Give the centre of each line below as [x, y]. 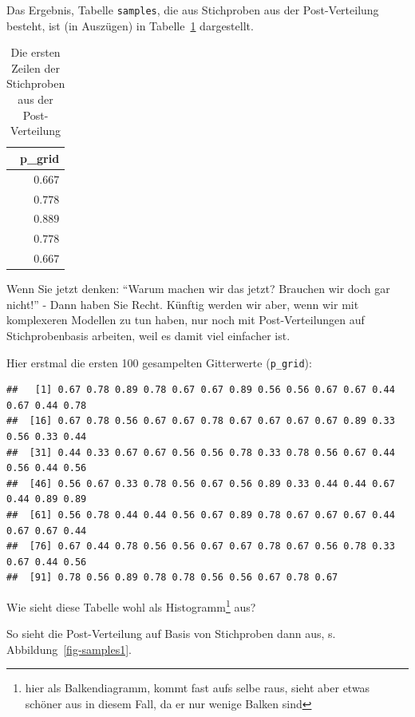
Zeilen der [36, 67]
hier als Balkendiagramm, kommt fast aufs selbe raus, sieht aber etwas [198, 688]
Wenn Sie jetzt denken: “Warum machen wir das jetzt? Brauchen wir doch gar [198, 289]
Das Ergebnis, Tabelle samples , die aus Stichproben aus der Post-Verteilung [193, 10]
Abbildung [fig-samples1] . [69, 649]
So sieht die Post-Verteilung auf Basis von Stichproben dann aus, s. [171, 634]
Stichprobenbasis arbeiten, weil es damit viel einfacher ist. [148, 335]
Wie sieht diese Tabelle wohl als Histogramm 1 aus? [131, 605]
